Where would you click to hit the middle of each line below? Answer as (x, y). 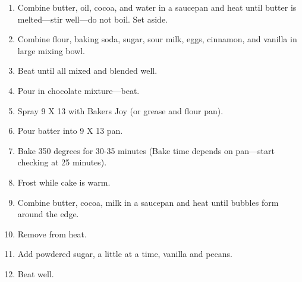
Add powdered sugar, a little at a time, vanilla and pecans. (125, 254)
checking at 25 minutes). (62, 162)
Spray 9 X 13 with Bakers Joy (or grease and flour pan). (120, 110)
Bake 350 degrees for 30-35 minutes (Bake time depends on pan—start (146, 150)
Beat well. (36, 273)
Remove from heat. (52, 234)
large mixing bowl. (51, 50)
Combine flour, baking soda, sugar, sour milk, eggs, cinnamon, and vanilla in (157, 39)
